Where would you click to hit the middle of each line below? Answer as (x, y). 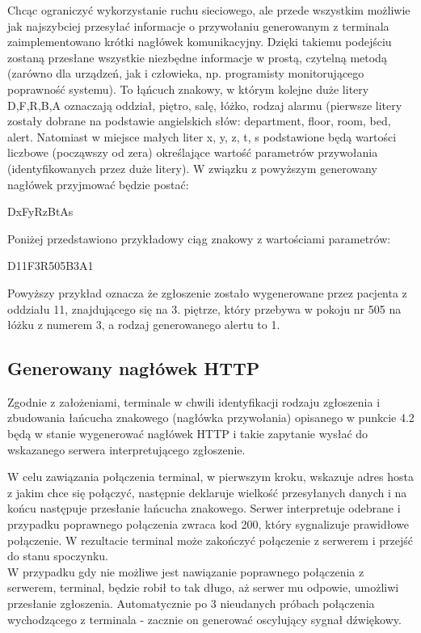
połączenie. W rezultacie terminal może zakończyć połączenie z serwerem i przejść (210, 540)
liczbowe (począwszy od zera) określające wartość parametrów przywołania (193, 152)
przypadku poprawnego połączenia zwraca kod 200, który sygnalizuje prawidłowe (208, 524)
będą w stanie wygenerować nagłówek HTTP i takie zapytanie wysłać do (188, 434)
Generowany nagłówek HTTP (134, 368)
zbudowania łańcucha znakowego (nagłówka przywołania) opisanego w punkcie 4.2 (211, 418)
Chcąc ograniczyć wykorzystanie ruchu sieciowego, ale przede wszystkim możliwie (209, 10)
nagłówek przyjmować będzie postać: (98, 184)
